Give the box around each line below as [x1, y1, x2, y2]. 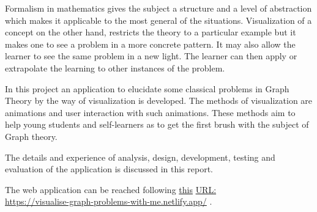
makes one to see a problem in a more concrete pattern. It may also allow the [5, 37, 296, 50]
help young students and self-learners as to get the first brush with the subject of [5, 118, 309, 131]
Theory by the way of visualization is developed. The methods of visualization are [5, 94, 313, 107]
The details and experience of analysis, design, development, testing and [5, 150, 275, 163]
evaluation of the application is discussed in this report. [5, 163, 213, 175]
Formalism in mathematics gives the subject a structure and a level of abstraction [5, 2, 312, 14]
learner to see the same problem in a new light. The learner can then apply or [5, 49, 297, 62]
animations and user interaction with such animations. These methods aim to [5, 106, 296, 119]
